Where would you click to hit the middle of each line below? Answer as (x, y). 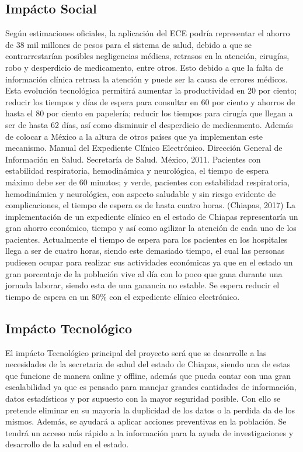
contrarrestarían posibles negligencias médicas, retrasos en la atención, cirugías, (147, 56)
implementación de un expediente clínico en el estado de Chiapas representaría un (152, 216)
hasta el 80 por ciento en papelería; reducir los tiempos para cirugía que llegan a (149, 113)
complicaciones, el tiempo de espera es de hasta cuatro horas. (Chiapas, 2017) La (150, 205)
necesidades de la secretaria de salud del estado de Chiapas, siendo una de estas (148, 364)
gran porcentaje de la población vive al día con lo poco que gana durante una (144, 273)
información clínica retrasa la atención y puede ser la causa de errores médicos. (147, 79)
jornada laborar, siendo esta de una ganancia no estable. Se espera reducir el (142, 285)
